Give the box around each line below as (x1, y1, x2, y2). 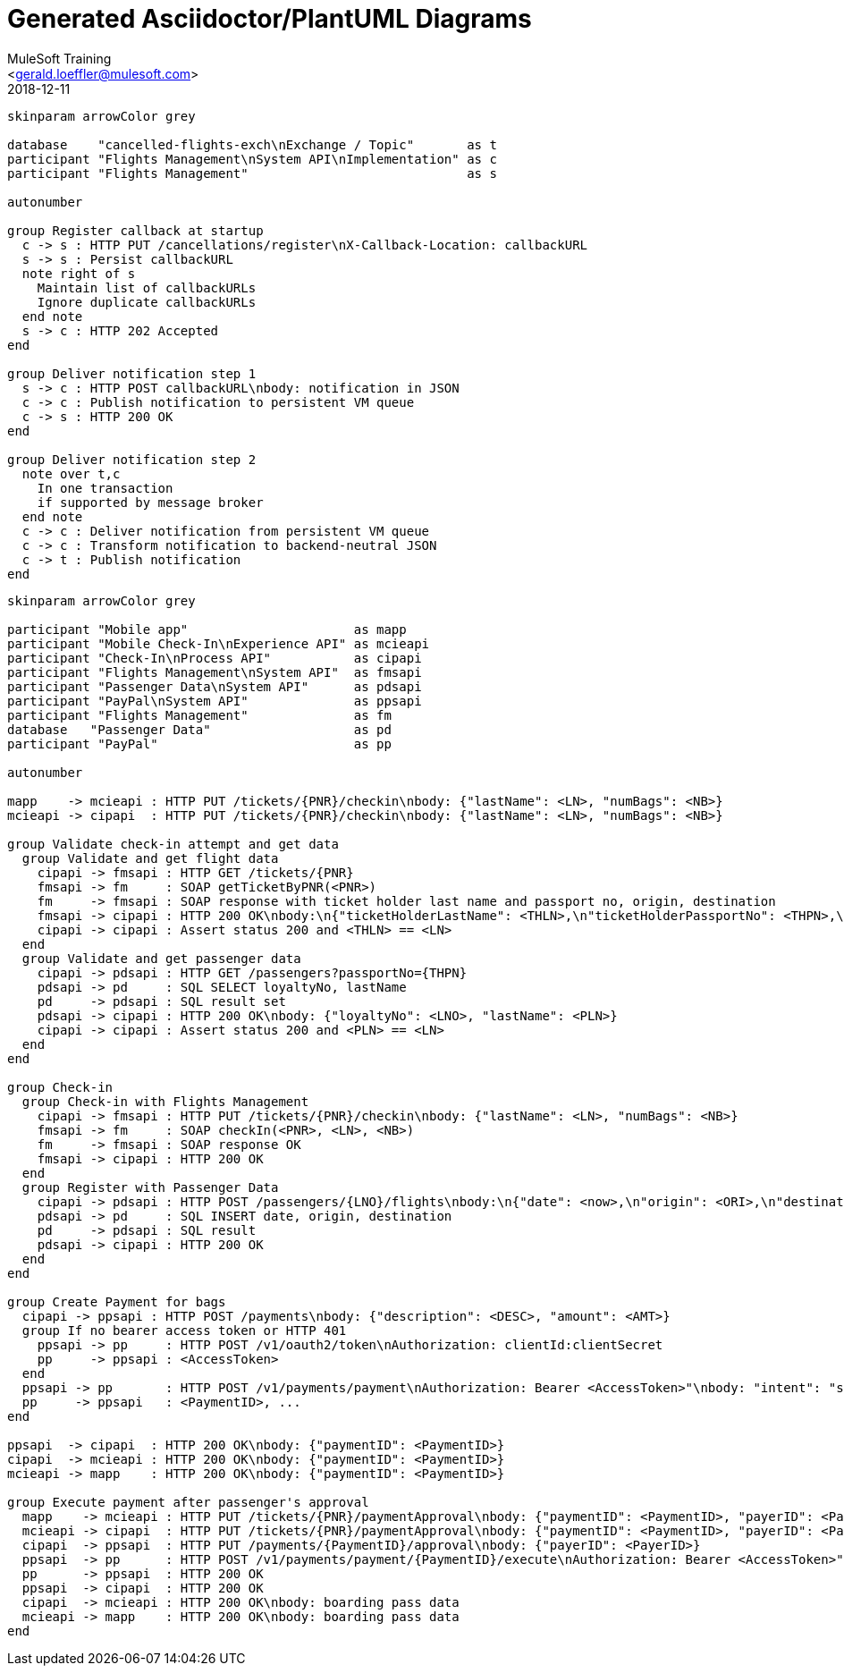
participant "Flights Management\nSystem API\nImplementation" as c (7, 151, 497, 166)
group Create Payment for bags (7, 1294, 226, 1309)
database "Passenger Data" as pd (7, 722, 392, 737)
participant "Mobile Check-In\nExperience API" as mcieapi (7, 636, 430, 651)
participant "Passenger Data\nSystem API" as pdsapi (7, 679, 422, 694)
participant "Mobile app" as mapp (7, 621, 407, 637)
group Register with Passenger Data (21, 1179, 279, 1195)
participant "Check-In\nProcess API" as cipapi (7, 650, 422, 665)
